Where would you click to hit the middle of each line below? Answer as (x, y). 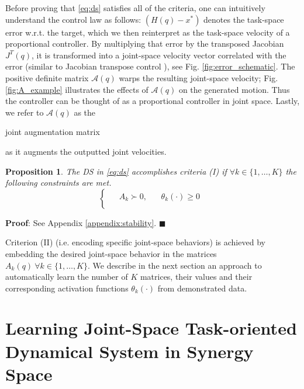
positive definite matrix (47, 77)
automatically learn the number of (67, 277)
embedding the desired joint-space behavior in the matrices (111, 253)
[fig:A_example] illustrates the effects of (77, 89)
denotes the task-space (244, 19)
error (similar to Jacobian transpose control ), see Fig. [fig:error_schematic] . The (150, 66)
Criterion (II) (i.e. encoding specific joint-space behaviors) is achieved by (135, 242)
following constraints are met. (58, 183)
